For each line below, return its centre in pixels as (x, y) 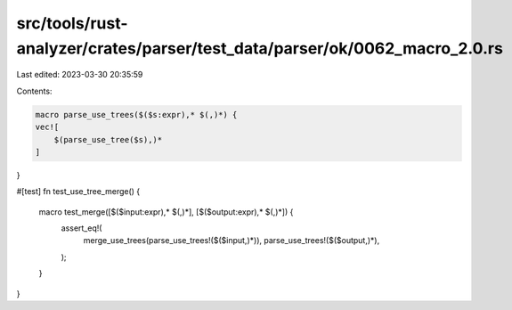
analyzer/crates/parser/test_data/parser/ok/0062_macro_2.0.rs (260, 48)
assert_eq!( (81, 228)
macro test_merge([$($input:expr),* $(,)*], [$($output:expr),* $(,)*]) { (166, 212)
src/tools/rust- (72, 23)
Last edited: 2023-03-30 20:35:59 (80, 75)
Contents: (34, 91)
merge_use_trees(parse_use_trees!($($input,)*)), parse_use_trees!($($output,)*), (232, 241)
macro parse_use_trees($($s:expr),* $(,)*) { (136, 114)
